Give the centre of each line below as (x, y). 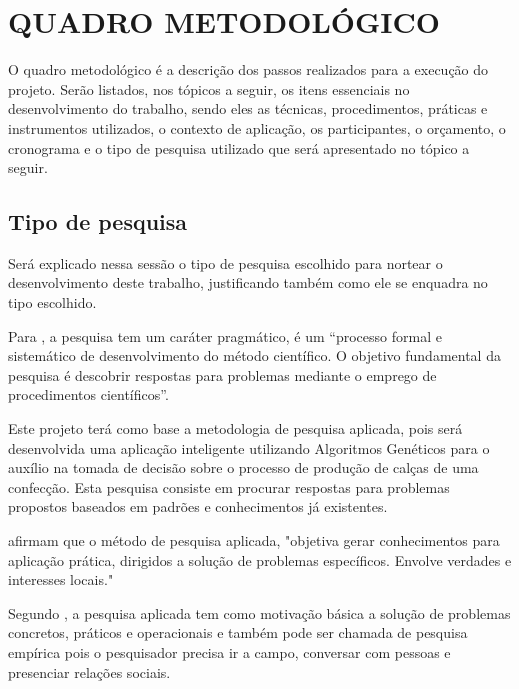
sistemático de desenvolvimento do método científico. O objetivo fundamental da (254, 355)
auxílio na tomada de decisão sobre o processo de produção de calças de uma (243, 467)
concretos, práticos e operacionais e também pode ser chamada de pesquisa (238, 632)
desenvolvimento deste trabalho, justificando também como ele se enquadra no (248, 282)
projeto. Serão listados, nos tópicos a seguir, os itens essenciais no (209, 88)
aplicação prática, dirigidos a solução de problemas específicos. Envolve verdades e (260, 559)
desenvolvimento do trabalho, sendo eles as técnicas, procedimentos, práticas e (248, 108)
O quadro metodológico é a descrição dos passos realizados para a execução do (248, 69)
